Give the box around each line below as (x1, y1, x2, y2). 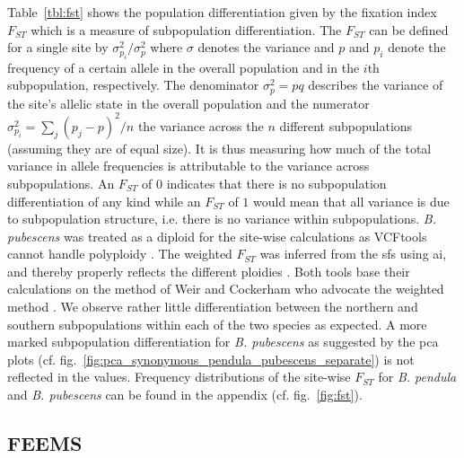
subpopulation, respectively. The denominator (7, 75, 259, 94)
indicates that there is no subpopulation (166, 173, 387, 192)
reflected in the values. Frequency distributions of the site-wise (7, 367, 351, 386)
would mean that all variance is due (253, 191, 450, 210)
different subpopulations (279, 116, 413, 135)
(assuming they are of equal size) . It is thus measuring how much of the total (7, 138, 432, 157)
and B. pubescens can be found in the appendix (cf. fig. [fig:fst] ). (7, 385, 363, 404)
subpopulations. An (7, 173, 115, 192)
